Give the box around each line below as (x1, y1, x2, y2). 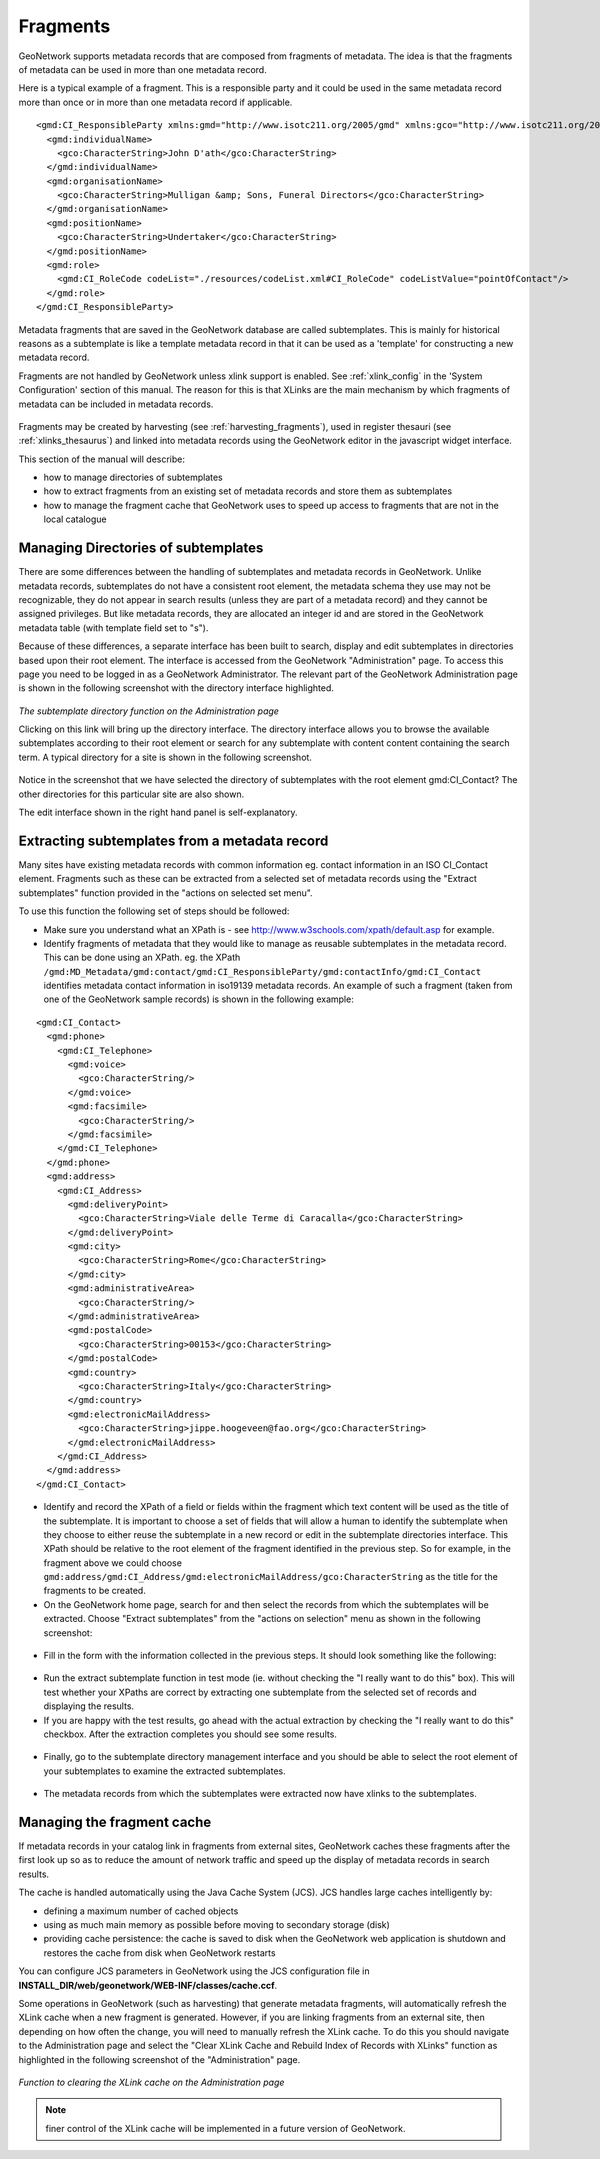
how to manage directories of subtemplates (43, 471, 224, 484)
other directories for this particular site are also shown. (18, 788, 245, 800)
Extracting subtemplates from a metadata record (18, 832, 329, 849)
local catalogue (43, 513, 107, 525)
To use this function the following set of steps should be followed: (18, 905, 290, 917)
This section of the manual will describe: (18, 453, 185, 465)
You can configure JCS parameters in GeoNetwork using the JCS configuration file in (18, 1965, 370, 1977)
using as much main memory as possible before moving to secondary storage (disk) (43, 1919, 390, 1931)
